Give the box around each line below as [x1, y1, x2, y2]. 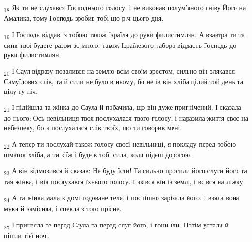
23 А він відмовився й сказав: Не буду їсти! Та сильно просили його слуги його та [4, 166, 247, 177]
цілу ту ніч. [4, 86, 38, 96]
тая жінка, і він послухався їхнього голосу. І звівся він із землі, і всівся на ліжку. [4, 176, 245, 186]
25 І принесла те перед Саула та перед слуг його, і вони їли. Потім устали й [4, 219, 229, 231]
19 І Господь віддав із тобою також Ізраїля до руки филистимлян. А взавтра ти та [4, 29, 245, 41]
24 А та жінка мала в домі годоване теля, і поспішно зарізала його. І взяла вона [4, 193, 239, 204]
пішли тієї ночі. [4, 230, 50, 240]
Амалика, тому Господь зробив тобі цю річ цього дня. [4, 13, 164, 23]
